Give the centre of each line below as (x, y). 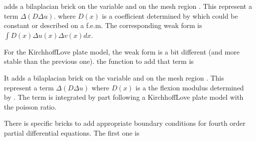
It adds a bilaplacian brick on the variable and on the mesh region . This (114, 77)
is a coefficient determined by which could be (170, 15)
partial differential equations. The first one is (72, 132)
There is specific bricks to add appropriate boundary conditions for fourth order (125, 123)
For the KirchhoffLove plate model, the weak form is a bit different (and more (122, 51)
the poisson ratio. (30, 106)
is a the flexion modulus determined (190, 87)
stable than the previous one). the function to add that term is (99, 61)
